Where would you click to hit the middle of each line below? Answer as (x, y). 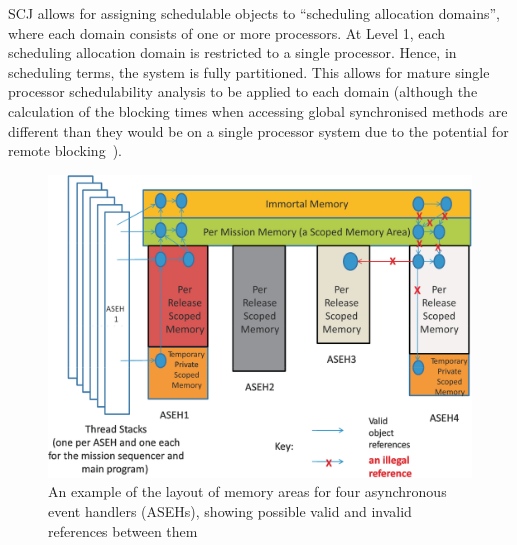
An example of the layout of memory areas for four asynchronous (247, 491)
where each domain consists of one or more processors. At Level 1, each (227, 32)
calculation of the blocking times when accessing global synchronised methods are (258, 110)
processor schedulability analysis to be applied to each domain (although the (243, 91)
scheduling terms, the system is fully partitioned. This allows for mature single (249, 71)
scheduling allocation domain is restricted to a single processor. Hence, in (232, 52)
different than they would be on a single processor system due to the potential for (258, 130)
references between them (123, 530)
